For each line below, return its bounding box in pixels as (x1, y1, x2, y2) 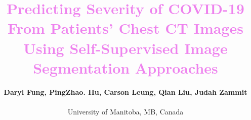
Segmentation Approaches (33, 57, 218, 78)
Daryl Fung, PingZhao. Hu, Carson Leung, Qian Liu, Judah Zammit (4, 86, 247, 97)
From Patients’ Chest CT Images (8, 18, 243, 38)
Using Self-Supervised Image (23, 37, 228, 58)
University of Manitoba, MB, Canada (67, 106, 184, 116)
